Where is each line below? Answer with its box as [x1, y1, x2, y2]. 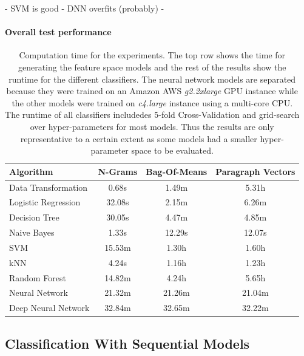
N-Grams [98, 165, 138, 177]
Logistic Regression [9, 196, 81, 208]
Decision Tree [9, 211, 59, 224]
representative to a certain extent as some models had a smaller [20, 132, 257, 145]
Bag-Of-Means [146, 165, 208, 177]
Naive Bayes [9, 226, 55, 239]
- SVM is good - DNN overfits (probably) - [5, 2, 164, 14]
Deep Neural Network [9, 301, 90, 314]
